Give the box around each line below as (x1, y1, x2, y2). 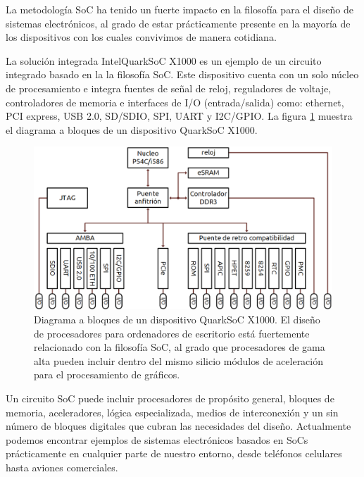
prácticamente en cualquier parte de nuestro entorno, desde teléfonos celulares (6, 446, 342, 461)
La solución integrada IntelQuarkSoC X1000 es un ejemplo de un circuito (6, 53, 322, 68)
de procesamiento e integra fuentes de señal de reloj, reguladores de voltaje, (6, 80, 332, 95)
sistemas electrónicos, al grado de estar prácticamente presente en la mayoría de (6, 16, 351, 30)
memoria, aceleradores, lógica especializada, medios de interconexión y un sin (6, 404, 339, 419)
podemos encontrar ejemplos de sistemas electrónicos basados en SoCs (6, 432, 308, 447)
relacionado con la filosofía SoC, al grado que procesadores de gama (34, 340, 325, 354)
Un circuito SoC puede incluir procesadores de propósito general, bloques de (6, 390, 334, 405)
